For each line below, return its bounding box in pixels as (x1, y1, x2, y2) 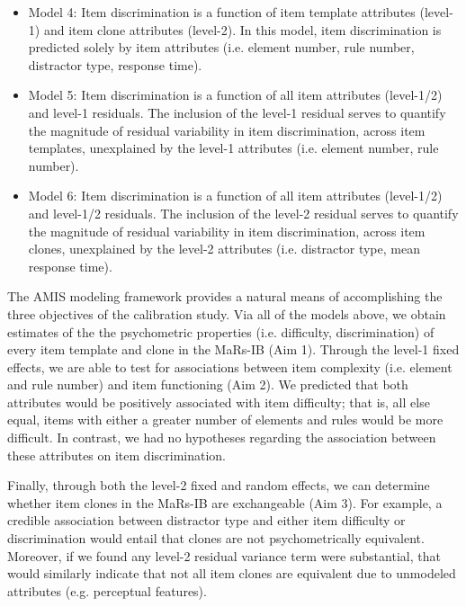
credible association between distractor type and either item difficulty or (7, 511, 406, 530)
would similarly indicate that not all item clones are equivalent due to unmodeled (7, 564, 456, 583)
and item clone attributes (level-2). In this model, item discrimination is (43, 20, 442, 39)
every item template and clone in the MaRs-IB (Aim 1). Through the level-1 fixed (7, 340, 460, 359)
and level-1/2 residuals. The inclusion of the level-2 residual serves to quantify (28, 203, 459, 222)
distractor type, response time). (28, 55, 202, 74)
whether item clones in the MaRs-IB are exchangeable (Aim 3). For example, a (7, 493, 443, 512)
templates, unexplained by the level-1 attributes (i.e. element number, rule (28, 138, 439, 157)
